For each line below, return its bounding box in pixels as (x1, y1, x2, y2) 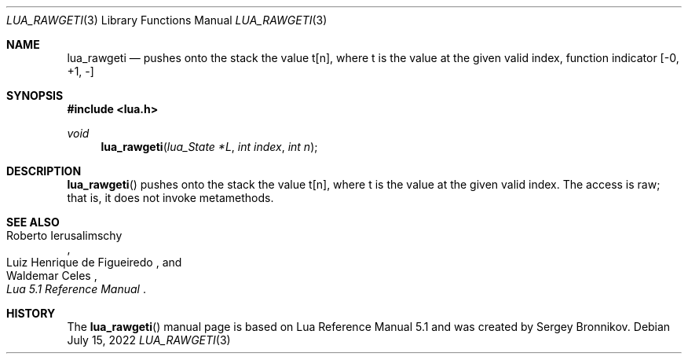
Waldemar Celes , (6, 269, 97, 282)
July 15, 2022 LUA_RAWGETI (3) (67, 333, 231, 347)
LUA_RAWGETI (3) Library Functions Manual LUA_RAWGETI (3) (6, 13, 328, 27)
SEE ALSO (6, 215, 60, 229)
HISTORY (6, 307, 56, 320)
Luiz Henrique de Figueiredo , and (6, 255, 182, 269)
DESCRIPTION (6, 164, 82, 178)
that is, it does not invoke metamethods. (67, 191, 274, 204)
